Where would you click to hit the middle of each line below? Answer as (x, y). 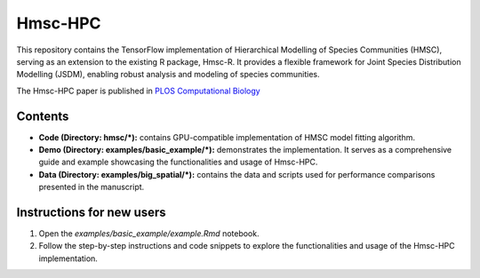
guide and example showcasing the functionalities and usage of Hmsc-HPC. (178, 162)
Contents (43, 116)
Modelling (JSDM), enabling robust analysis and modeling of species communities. (168, 75)
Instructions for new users (91, 212)
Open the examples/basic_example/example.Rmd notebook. (149, 234)
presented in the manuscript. (92, 187)
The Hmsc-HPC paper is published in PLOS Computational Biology (139, 91)
